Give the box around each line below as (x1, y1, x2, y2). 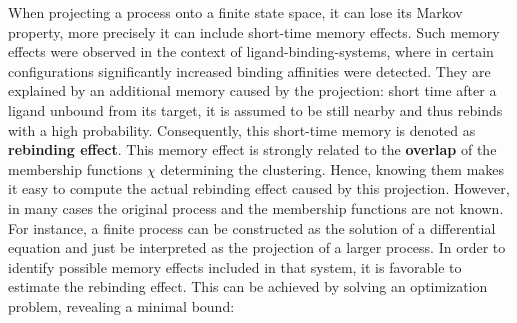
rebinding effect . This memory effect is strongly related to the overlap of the (8, 139, 497, 160)
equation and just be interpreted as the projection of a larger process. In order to (8, 237, 506, 258)
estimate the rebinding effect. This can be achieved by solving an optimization (8, 276, 488, 297)
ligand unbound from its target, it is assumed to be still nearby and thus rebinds (8, 99, 503, 120)
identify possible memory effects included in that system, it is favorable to (8, 256, 462, 277)
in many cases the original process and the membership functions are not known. (8, 197, 504, 218)
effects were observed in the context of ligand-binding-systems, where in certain (8, 41, 494, 62)
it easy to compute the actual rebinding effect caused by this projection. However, (8, 178, 510, 199)
